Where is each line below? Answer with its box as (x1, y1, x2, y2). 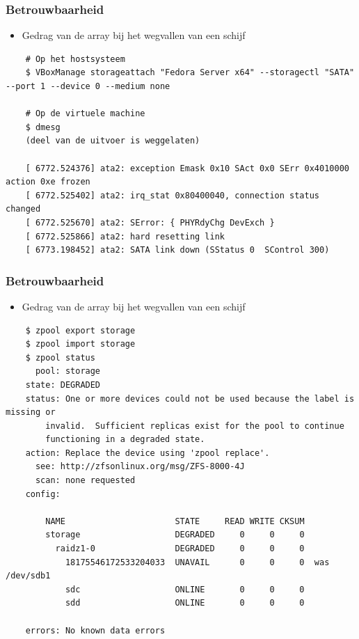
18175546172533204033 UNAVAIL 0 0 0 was (65, 557, 330, 567)
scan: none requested (35, 475, 136, 486)
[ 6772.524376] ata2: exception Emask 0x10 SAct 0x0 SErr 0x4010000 (25, 163, 349, 173)
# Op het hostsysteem (25, 54, 125, 64)
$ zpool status (25, 352, 95, 363)
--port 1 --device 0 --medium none (6, 81, 170, 91)
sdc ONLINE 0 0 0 (65, 584, 305, 594)
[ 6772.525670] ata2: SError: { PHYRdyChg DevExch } (25, 217, 275, 228)
